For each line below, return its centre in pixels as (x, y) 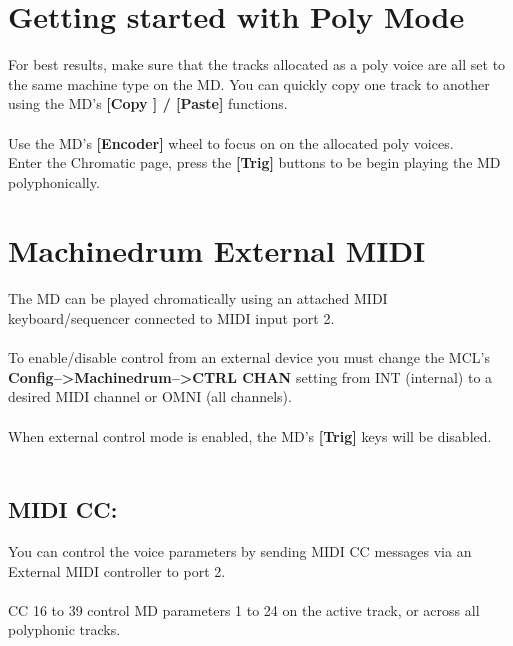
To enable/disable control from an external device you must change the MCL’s (249, 357)
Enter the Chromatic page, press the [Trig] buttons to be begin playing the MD (254, 162)
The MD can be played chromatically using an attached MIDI (198, 298)
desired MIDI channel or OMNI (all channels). (150, 396)
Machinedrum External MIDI (217, 250)
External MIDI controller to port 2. (117, 570)
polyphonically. (54, 181)
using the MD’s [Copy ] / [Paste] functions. (148, 103)
